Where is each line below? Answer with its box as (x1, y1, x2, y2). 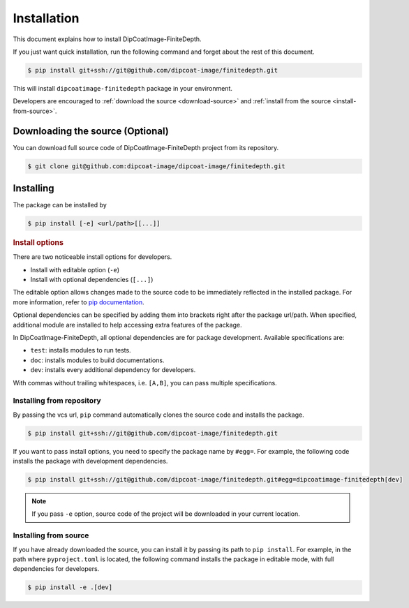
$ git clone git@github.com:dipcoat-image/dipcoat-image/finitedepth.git (27, 162, 285, 170)
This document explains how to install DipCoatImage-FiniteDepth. (13, 35, 202, 43)
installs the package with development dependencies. (13, 457, 168, 466)
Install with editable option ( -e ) (30, 265, 120, 274)
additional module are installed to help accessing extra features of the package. (13, 320, 242, 329)
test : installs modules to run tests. (30, 346, 132, 355)
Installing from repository (13, 396, 101, 406)
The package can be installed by (13, 201, 107, 209)
